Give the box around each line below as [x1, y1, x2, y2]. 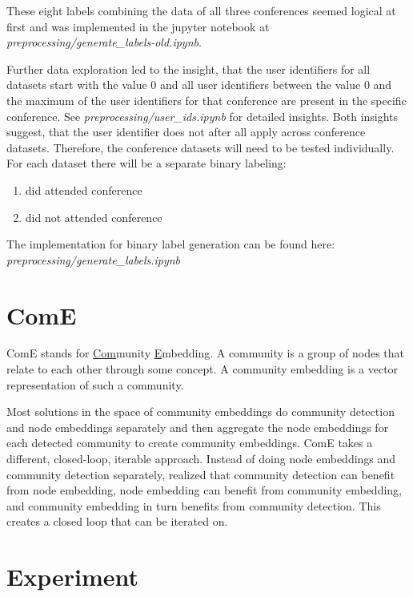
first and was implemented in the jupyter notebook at [6, 18, 270, 34]
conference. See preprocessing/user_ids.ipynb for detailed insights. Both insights [6, 107, 399, 124]
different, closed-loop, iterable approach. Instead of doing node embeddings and [6, 450, 396, 466]
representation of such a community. [6, 376, 184, 393]
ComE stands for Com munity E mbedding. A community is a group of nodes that [6, 345, 405, 361]
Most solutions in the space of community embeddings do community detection [6, 403, 395, 420]
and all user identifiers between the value [159, 76, 361, 93]
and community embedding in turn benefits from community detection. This [6, 497, 381, 514]
